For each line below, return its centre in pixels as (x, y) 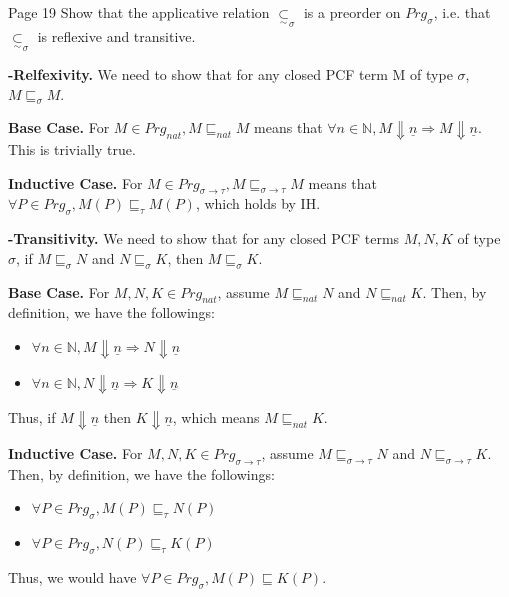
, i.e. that (462, 12)
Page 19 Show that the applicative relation (139, 12)
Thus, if (32, 417)
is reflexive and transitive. (116, 36)
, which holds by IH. (258, 203)
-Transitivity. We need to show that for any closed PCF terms (204, 238)
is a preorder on (352, 12)
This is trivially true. (72, 149)
